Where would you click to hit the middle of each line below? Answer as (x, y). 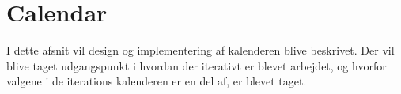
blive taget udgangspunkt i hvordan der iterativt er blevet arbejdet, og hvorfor (197, 65)
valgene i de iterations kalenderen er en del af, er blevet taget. (157, 81)
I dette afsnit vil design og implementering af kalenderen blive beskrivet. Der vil (200, 50)
